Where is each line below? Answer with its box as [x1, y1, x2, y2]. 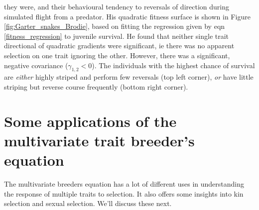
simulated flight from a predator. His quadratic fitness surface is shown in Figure [4, 11, 251, 21]
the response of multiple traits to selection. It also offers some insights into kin [4, 188, 244, 199]
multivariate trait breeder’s [4, 130, 195, 150]
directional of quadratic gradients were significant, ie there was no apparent [4, 40, 235, 51]
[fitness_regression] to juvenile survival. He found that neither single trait [4, 30, 229, 41]
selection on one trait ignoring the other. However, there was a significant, [4, 50, 230, 60]
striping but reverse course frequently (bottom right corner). [4, 81, 188, 92]
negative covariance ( [4, 60, 68, 70]
